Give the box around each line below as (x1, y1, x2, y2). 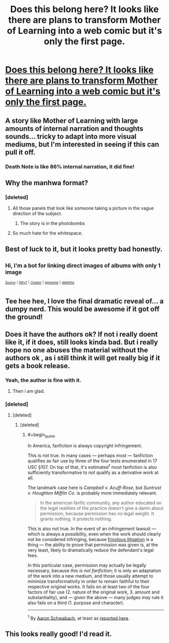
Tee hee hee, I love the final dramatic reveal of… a (5, 297, 164, 306)
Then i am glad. (12, 388, 45, 394)
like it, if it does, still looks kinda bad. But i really (5, 338, 158, 346)
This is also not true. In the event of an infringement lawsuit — (27, 525, 156, 531)
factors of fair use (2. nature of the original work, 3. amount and (27, 589, 160, 595)
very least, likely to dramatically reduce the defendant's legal (27, 547, 154, 553)
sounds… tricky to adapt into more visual (5, 132, 137, 141)
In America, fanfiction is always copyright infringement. (27, 443, 142, 449)
